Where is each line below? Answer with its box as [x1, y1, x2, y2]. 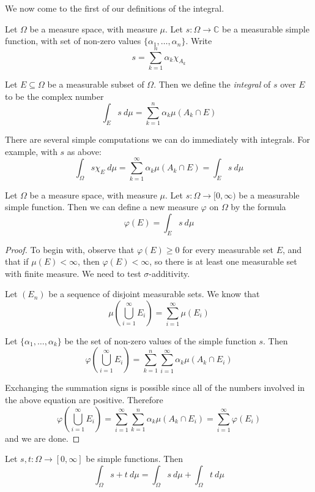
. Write [185, 34, 212, 47]
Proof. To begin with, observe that [5, 243, 135, 255]
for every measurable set [182, 243, 273, 255]
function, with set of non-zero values [5, 34, 141, 47]
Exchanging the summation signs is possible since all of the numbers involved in [5, 381, 305, 394]
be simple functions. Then [86, 452, 183, 465]
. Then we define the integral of [154, 77, 271, 90]
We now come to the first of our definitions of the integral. [5, 2, 224, 14]
